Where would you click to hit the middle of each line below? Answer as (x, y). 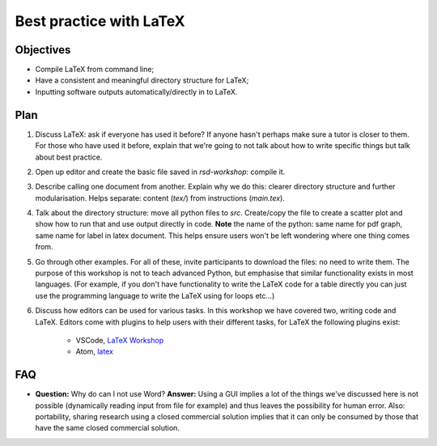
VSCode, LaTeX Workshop (120, 340)
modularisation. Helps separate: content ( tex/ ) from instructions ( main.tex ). (160, 198)
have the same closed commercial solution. (107, 428)
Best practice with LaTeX (100, 21)
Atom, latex (94, 351)
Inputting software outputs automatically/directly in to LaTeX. (136, 91)
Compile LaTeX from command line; (95, 70)
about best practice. (69, 157)
